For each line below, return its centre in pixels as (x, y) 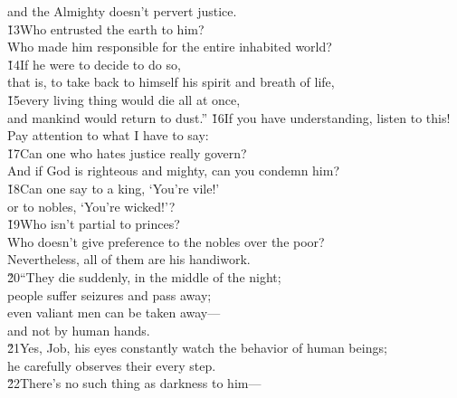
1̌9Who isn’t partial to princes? (94, 224)
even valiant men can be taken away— (114, 313)
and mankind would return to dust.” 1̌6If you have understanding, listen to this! (229, 117)
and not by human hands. (79, 330)
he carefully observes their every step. (112, 365)
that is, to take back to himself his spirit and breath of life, (171, 82)
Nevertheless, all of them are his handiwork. (129, 259)
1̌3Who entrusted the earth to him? (106, 28)
